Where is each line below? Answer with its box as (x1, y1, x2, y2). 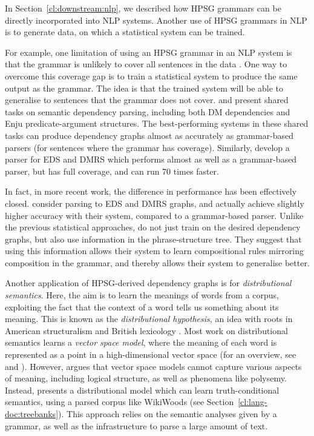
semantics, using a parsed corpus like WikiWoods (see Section (5, 395, 234, 408)
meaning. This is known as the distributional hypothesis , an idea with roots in (5, 312, 293, 325)
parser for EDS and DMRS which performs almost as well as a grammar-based (5, 153, 297, 166)
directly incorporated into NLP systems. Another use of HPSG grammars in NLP (5, 13, 307, 26)
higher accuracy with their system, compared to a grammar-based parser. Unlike (5, 209, 304, 221)
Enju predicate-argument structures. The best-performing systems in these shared (5, 117, 309, 130)
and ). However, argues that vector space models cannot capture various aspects (5, 360, 302, 372)
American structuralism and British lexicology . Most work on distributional (5, 324, 288, 337)
